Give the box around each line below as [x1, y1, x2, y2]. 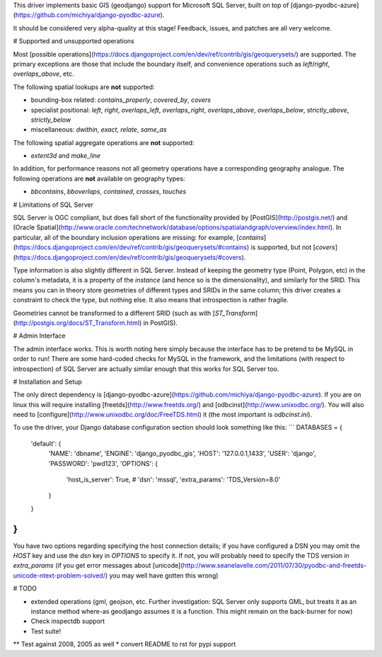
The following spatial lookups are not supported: [13, 82, 155, 91]
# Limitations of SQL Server [13, 200, 93, 209]
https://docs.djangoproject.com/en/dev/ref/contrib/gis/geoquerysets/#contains [15, 243, 248, 251]
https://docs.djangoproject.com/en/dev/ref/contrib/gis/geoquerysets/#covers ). [15, 253, 246, 261]
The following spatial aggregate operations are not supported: [13, 138, 195, 147]
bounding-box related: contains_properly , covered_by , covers [30, 96, 212, 104]
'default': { [30, 439, 62, 447]
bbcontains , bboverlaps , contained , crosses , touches [30, 188, 187, 196]
